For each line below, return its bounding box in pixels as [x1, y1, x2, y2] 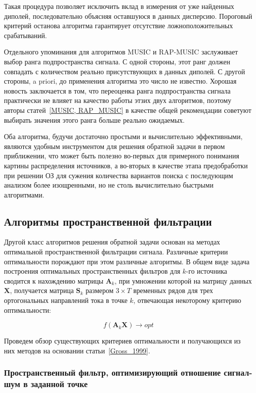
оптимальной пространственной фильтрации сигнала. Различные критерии [4, 246, 228, 257]
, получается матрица [10, 285, 74, 295]
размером [85, 285, 114, 295]
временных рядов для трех [133, 285, 213, 295]
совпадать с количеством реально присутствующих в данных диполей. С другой [4, 66, 245, 76]
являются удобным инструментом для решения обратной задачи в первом [4, 141, 225, 151]
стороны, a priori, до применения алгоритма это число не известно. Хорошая [4, 76, 237, 86]
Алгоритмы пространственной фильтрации [4, 213, 212, 229]
